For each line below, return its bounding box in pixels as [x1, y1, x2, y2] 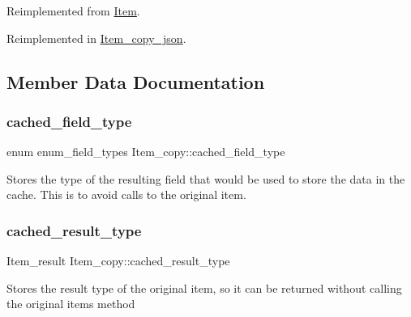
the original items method [6, 295, 135, 312]
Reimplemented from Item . [6, 2, 140, 19]
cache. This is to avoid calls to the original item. [6, 186, 246, 203]
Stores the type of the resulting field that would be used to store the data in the [6, 170, 405, 187]
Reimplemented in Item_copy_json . [6, 29, 186, 46]
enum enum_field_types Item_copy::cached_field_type [6, 143, 285, 160]
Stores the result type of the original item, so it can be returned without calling [6, 279, 402, 296]
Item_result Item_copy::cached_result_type [6, 252, 230, 269]
